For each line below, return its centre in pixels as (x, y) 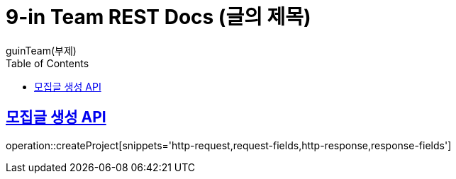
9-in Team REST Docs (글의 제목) (159, 17)
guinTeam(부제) (41, 50)
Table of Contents (48, 63)
